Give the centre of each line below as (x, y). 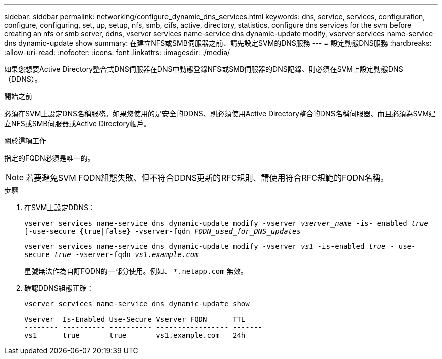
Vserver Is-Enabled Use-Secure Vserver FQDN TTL (135, 319)
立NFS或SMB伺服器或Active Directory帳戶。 (77, 123)
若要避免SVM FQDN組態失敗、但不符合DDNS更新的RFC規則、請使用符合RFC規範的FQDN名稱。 (207, 178)
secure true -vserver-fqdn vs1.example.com (112, 254)
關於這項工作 (25, 141)
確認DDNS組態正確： (59, 288)
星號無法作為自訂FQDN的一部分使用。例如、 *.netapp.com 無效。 (136, 271)
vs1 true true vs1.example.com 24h (135, 335)
